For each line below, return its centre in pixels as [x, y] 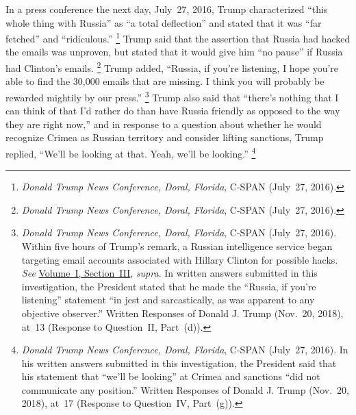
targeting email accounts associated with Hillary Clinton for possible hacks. [180, 259]
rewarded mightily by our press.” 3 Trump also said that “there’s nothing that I [172, 96]
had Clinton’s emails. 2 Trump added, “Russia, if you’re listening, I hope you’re [172, 67]
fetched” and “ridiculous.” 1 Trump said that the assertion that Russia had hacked [178, 37]
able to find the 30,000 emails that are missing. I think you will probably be [165, 81]
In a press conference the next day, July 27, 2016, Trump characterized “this [167, 9]
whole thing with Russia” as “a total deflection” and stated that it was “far [164, 22]
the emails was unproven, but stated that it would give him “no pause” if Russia [174, 52]
